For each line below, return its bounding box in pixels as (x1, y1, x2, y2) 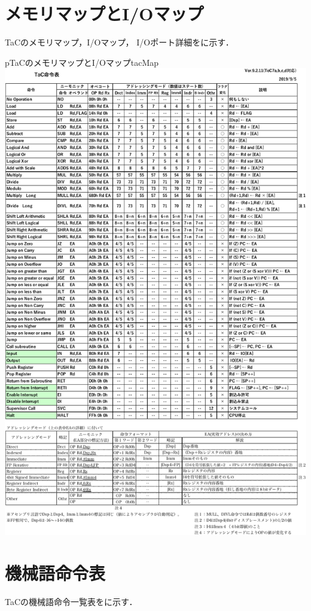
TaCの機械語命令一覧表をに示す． (5, 595, 138, 607)
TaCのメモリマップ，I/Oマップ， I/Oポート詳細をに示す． (5, 36, 234, 48)
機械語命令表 (5, 560, 106, 585)
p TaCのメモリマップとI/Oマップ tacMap (5, 56, 159, 68)
